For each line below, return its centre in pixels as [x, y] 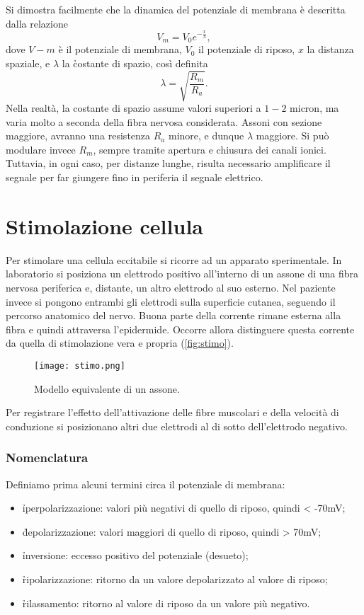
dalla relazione [37, 23]
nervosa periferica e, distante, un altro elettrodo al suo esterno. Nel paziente [171, 287]
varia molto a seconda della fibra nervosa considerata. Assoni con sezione [164, 121]
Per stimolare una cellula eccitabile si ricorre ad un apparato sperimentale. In [174, 259]
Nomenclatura [47, 458]
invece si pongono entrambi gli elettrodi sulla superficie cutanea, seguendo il [171, 301]
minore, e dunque [206, 136]
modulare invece [41, 149]
